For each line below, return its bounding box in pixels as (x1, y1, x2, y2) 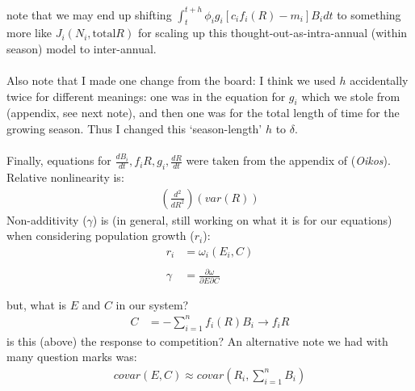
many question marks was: (6, 348, 137, 365)
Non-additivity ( (6, 211, 87, 228)
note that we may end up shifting (6, 6, 172, 23)
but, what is (6, 296, 66, 313)
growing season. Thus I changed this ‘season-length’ (6, 120, 262, 137)
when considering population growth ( (6, 227, 195, 244)
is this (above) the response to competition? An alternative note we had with (6, 332, 388, 349)
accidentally (350, 72, 409, 89)
